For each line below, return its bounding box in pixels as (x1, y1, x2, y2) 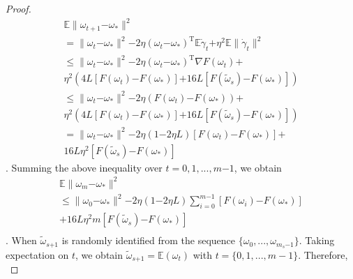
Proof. (6, 1, 31, 15)
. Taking (299, 233, 335, 248)
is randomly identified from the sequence (61, 233, 236, 248)
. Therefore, (298, 247, 348, 262)
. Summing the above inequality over (6, 160, 163, 174)
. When (6, 233, 37, 248)
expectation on (6, 247, 69, 262)
